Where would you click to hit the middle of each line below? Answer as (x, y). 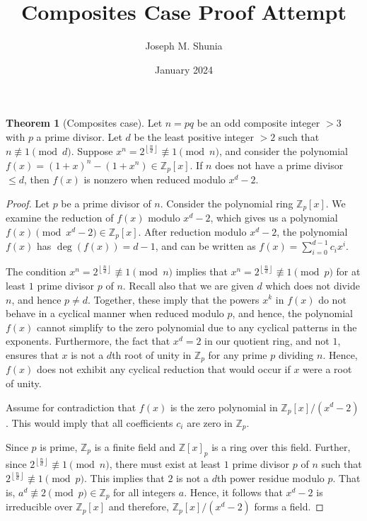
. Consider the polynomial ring (227, 203)
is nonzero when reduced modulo (155, 179)
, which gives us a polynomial (274, 218)
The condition (36, 271)
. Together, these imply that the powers (174, 299)
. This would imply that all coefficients (89, 422)
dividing (296, 354)
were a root (327, 369)
